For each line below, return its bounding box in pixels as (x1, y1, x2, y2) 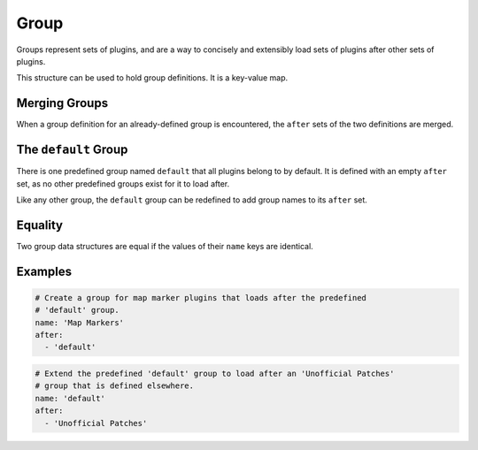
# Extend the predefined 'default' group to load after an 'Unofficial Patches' (35, 368, 395, 378)
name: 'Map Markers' (35, 317, 124, 327)
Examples (16, 263, 73, 278)
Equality (16, 217, 64, 233)
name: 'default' (35, 393, 106, 403)
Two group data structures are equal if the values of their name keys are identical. (16, 240, 313, 251)
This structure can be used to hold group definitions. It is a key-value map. (16, 72, 289, 83)
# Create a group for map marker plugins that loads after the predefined (35, 293, 367, 302)
